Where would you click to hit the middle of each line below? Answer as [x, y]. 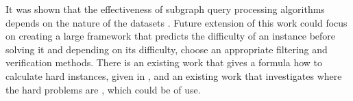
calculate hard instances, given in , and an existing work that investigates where [174, 75]
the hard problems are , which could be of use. [103, 89]
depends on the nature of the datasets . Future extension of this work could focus [176, 22]
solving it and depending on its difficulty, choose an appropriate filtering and [167, 49]
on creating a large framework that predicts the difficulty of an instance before [171, 36]
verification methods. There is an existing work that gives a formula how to [164, 62]
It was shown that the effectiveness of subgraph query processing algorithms [165, 9]
